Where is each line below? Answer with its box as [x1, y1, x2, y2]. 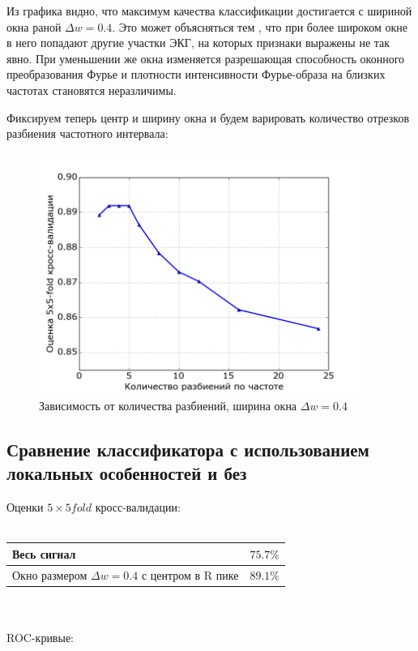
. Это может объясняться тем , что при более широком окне [112, 18, 407, 35]
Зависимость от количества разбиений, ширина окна [39, 396, 297, 413]
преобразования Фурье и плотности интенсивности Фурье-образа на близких [6, 66, 386, 83]
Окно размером [12, 566, 87, 583]
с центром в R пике [141, 566, 239, 583]
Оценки [6, 499, 44, 516]
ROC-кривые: [6, 628, 74, 645]
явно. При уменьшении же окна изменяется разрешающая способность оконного [6, 49, 405, 66]
